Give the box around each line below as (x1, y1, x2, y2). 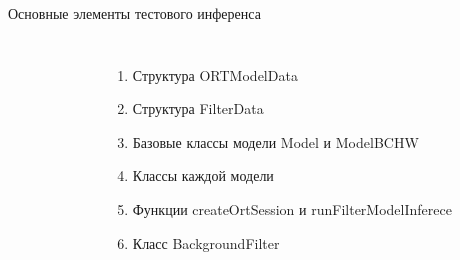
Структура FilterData (132, 98, 264, 119)
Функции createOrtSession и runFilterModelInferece (132, 198, 452, 219)
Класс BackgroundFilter (132, 232, 280, 253)
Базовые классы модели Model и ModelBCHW (132, 131, 419, 152)
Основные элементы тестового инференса (8, 3, 261, 23)
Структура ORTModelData (132, 64, 298, 85)
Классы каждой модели (132, 165, 274, 186)
